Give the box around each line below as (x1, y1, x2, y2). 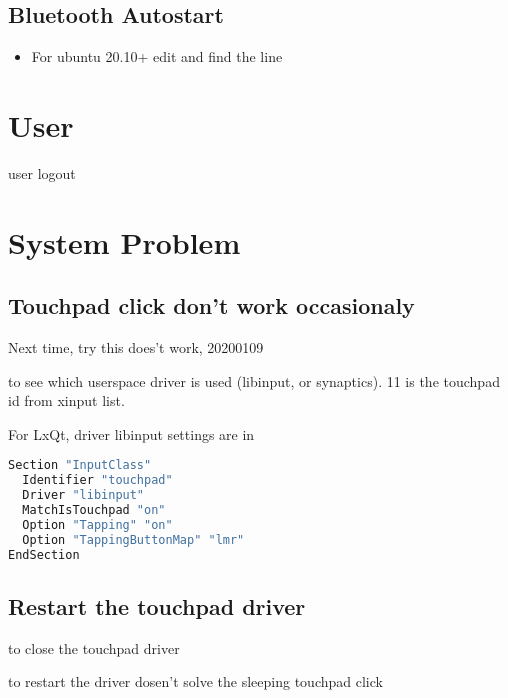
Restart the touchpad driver (8, 590, 306, 621)
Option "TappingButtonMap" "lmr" (22, 532, 245, 547)
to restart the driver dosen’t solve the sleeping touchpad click (8, 671, 383, 692)
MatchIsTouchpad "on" (22, 503, 166, 518)
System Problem (8, 221, 241, 262)
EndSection (8, 547, 80, 562)
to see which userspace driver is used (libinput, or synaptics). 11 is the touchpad (8, 370, 500, 391)
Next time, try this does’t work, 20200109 (8, 337, 264, 358)
